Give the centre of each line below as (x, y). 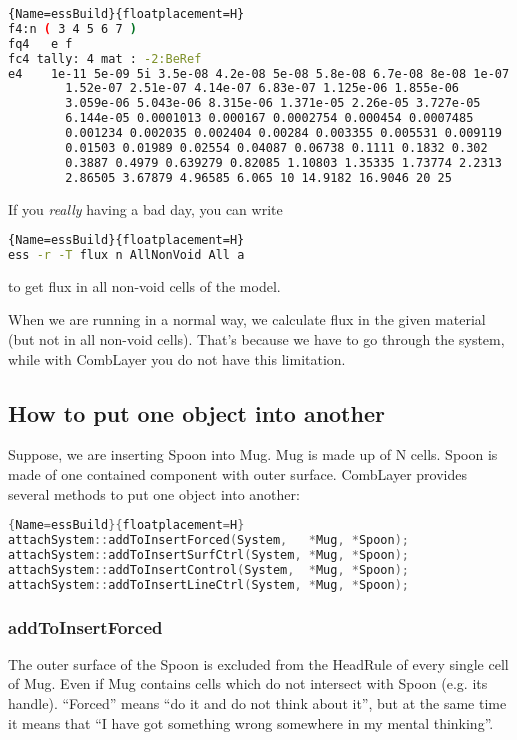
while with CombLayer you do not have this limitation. (177, 358)
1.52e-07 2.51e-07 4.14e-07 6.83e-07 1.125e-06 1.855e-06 (262, 88)
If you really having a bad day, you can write (145, 208)
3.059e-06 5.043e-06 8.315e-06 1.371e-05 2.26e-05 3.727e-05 (273, 103)
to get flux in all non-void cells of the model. (144, 285)
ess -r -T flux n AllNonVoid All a (126, 254)
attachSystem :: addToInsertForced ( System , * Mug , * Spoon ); (209, 540)
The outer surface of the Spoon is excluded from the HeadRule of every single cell (258, 663)
